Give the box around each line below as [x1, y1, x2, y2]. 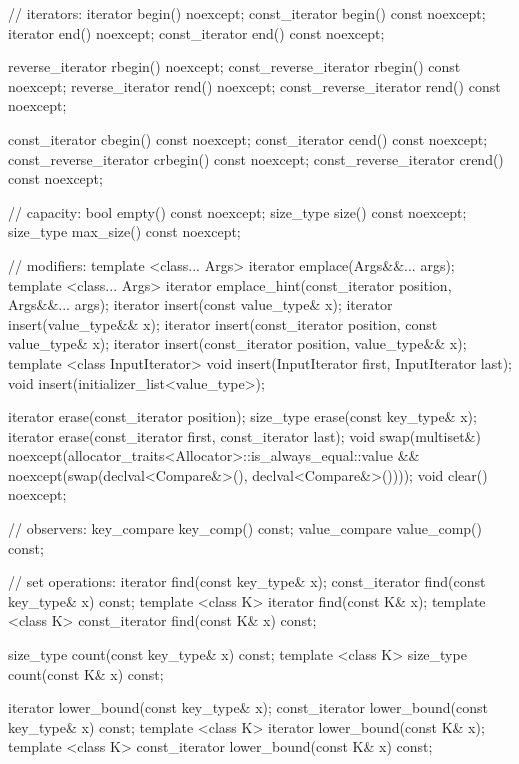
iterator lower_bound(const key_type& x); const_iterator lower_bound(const [8, 697, 489, 718]
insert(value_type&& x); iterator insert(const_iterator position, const [8, 313, 438, 334]
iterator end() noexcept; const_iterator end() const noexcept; [8, 22, 385, 43]
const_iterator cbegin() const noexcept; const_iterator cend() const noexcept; [8, 128, 488, 149]
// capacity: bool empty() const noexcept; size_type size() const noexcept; [8, 201, 467, 222]
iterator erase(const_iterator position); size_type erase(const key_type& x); [8, 406, 477, 427]
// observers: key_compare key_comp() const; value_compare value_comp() [8, 518, 482, 539]
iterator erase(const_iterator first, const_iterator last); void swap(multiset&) [8, 425, 481, 446]
